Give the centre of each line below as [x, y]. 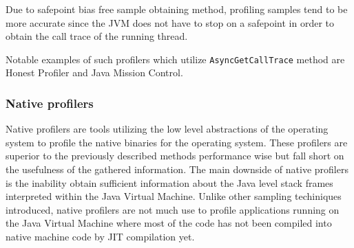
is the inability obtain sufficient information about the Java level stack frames [169, 182]
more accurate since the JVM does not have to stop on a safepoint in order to [170, 22]
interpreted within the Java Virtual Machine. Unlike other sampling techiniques [174, 196]
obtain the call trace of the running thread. [97, 36]
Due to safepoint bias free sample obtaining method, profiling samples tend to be [177, 9]
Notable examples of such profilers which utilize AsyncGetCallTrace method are [175, 59]
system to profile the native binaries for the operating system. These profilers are [177, 142]
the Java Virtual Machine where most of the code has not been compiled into [169, 223]
